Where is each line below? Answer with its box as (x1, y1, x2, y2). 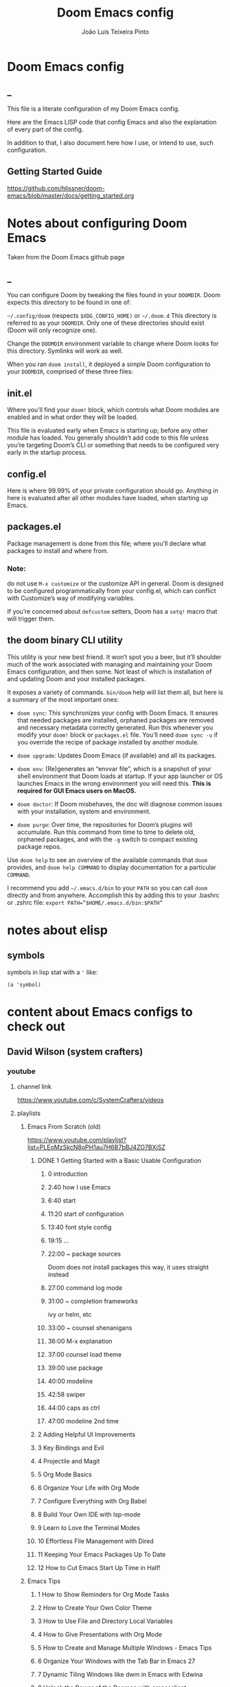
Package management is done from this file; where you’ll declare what (7, 539, 207, 548)
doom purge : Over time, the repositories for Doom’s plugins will (16, 820, 193, 828)
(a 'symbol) (7, 981, 41, 988)
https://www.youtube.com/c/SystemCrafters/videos (16, 1095, 164, 1104)
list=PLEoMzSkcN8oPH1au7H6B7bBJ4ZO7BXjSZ (27, 1143, 166, 1151)
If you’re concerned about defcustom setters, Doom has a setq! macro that (7, 608, 218, 616)
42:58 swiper (47, 1390, 86, 1398)
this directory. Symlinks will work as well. (7, 347, 124, 355)
